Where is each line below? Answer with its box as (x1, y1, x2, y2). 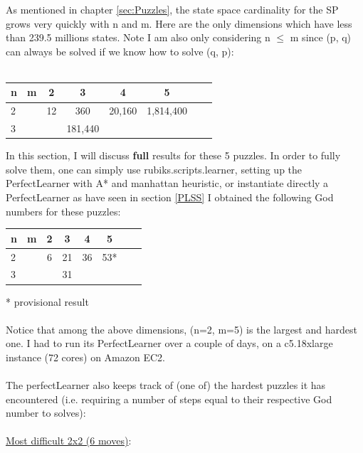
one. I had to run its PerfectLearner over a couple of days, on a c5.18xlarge (6, 336, 333, 351)
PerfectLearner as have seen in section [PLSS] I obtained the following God (6, 190, 334, 205)
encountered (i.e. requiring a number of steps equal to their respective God (6, 391, 332, 406)
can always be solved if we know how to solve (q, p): (6, 43, 234, 58)
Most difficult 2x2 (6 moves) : (6, 433, 132, 448)
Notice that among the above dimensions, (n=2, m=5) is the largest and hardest (6, 321, 357, 336)
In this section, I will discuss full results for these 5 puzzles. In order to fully (6, 148, 341, 163)
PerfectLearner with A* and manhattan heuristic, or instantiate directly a (6, 176, 329, 191)
